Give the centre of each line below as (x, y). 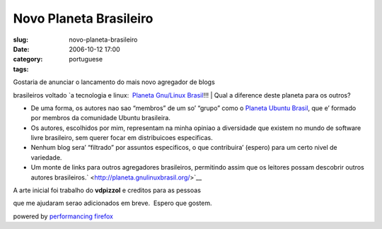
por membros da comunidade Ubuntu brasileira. (101, 118)
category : (28, 59)
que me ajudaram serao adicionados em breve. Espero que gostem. (112, 203)
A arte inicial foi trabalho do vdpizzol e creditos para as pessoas (107, 190)
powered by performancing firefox (63, 216)
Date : (21, 49)
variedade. (46, 157)
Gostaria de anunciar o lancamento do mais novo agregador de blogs (114, 82)
